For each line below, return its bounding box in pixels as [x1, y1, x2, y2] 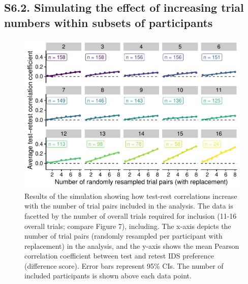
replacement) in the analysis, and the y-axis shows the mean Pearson [24, 240, 239, 251]
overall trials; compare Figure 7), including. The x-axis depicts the [24, 220, 231, 231]
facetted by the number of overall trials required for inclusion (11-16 [24, 210, 237, 221]
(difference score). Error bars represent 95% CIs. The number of [24, 260, 224, 271]
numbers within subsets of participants [4, 14, 213, 30]
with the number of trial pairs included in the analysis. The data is [24, 200, 233, 211]
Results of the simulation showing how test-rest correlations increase [24, 190, 237, 201]
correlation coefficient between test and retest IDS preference [24, 250, 214, 261]
